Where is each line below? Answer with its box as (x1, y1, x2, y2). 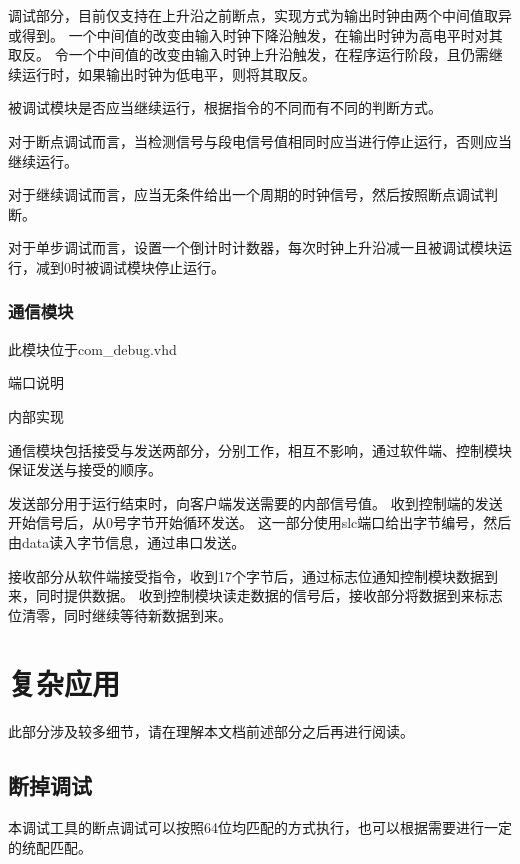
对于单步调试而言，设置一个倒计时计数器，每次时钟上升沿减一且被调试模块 (8, 237, 498, 258)
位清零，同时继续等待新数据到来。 (8, 604, 232, 625)
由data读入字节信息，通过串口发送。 (8, 531, 246, 552)
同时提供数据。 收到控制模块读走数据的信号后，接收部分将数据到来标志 (35, 585, 503, 606)
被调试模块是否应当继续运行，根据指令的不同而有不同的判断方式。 (8, 97, 442, 118)
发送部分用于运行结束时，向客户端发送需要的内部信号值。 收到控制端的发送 (8, 492, 503, 513)
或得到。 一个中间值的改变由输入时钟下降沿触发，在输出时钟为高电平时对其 (8, 24, 503, 45)
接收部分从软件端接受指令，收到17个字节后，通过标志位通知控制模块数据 (8, 565, 484, 586)
